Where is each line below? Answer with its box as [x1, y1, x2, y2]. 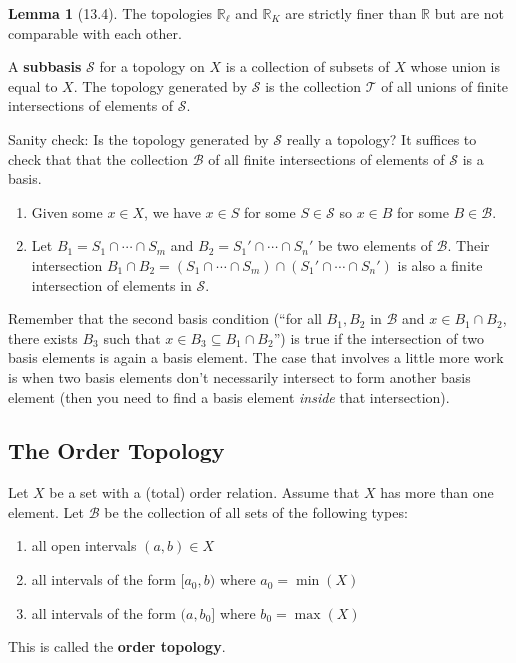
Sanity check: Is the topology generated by [8, 128, 269, 149]
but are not [434, 3, 504, 23]
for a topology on [99, 56, 205, 77]
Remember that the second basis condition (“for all [8, 308, 322, 329]
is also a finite [397, 254, 483, 275]
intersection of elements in [31, 274, 192, 295]
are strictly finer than [285, 3, 417, 23]
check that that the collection [8, 148, 189, 169]
